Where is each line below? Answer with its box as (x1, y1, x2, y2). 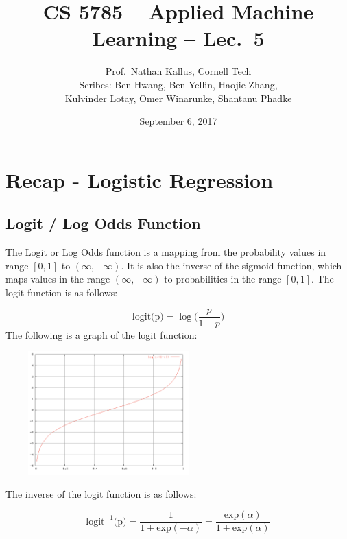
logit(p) (132, 311, 164, 322)
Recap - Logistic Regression (5, 165, 274, 193)
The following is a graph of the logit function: (5, 327, 198, 342)
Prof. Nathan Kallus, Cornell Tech (105, 64, 252, 78)
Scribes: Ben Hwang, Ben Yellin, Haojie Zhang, (79, 77, 278, 91)
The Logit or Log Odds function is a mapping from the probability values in (5, 245, 326, 259)
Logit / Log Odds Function (5, 213, 201, 234)
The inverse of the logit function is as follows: (5, 486, 197, 501)
